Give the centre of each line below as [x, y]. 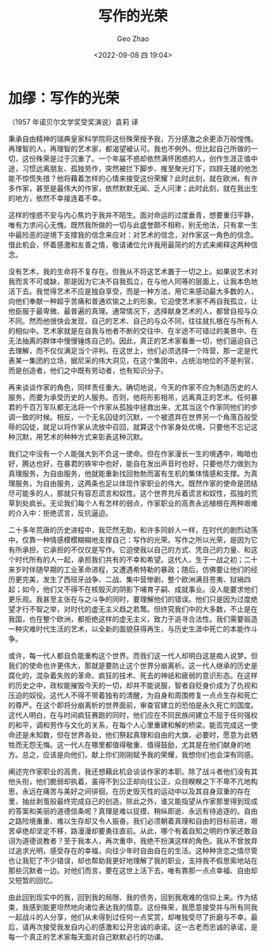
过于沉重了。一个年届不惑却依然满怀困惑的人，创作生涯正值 [154, 158]
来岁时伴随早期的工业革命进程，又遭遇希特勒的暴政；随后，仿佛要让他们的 [129, 569]
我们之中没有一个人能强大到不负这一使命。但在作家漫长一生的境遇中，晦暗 [129, 453]
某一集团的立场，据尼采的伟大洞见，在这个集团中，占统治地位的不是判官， [136, 360]
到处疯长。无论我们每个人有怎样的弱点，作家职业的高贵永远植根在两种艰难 [136, 503]
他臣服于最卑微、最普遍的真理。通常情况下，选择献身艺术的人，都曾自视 [126, 311]
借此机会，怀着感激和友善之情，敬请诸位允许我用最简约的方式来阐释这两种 [129, 244]
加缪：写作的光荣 [64, 98]
